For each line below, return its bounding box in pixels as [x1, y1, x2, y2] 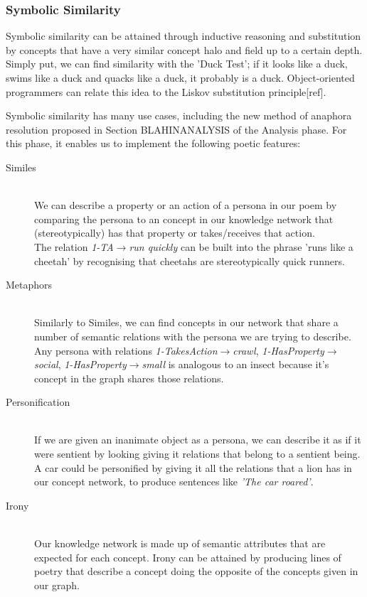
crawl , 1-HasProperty [233, 343, 324, 357]
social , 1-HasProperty [34, 357, 127, 372]
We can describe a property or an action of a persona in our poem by [34, 198, 337, 213]
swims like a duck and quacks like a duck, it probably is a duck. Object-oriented [6, 70, 355, 85]
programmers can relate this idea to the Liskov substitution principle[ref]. [6, 84, 326, 99]
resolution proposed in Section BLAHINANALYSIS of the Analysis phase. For [6, 122, 347, 136]
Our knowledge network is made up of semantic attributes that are [34, 536, 326, 551]
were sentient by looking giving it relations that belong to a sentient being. [34, 446, 361, 461]
